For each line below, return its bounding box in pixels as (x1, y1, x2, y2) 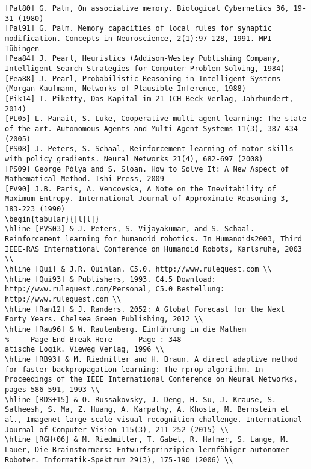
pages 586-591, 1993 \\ (5, 385, 100, 394)
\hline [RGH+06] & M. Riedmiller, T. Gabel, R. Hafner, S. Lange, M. (5, 435, 289, 444)
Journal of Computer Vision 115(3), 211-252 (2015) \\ (5, 425, 229, 434)
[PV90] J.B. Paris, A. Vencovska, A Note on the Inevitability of (5, 184, 277, 193)
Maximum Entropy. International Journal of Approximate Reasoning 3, (5, 194, 289, 203)
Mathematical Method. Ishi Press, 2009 (5, 175, 164, 184)
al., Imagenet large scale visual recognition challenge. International (5, 415, 302, 424)
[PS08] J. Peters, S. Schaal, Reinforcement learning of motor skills (5, 144, 294, 154)
